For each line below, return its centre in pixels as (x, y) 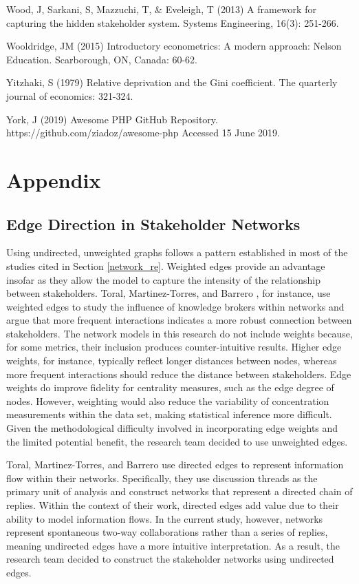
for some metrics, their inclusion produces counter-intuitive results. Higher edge (174, 347)
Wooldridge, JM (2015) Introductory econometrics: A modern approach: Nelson (174, 46)
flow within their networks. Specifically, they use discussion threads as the (162, 478)
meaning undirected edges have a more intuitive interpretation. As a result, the (173, 545)
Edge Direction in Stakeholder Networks (153, 223)
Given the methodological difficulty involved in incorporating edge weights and (172, 428)
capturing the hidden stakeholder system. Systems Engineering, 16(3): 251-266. (173, 22)
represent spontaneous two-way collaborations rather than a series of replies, (167, 532)
